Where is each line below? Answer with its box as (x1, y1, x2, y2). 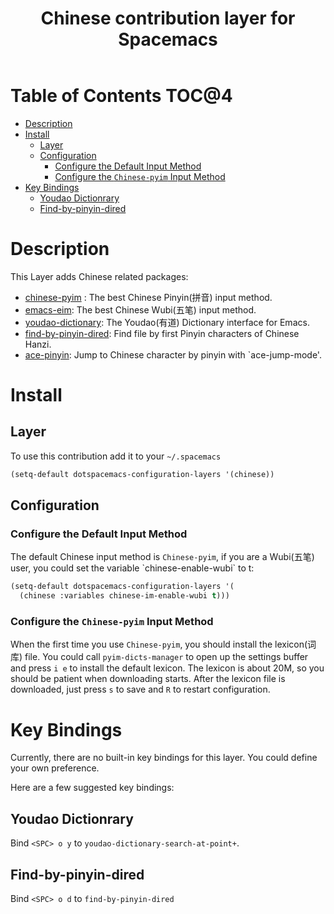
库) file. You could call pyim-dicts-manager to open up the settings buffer (10, 651, 309, 663)
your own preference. (10, 762, 100, 774)
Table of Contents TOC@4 (10, 85, 233, 107)
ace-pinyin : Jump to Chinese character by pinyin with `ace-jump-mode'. (24, 348, 322, 361)
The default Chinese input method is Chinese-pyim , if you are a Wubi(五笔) (10, 551, 315, 563)
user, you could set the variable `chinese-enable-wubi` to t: (10, 562, 255, 574)
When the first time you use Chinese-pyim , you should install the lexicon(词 (10, 638, 317, 651)
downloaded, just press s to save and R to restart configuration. (10, 683, 271, 696)
